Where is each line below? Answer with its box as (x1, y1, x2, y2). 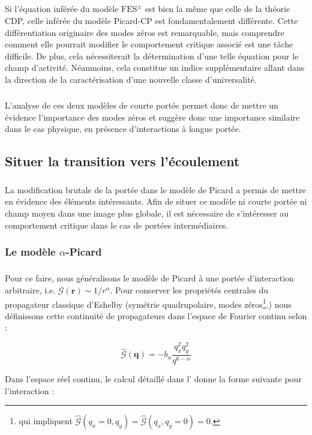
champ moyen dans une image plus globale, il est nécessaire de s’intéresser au (5, 207, 289, 220)
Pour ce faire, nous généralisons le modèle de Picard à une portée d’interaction (5, 272, 294, 284)
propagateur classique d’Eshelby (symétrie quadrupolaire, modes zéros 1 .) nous (5, 296, 292, 310)
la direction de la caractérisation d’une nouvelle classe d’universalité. (5, 73, 257, 85)
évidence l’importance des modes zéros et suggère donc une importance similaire (5, 110, 300, 123)
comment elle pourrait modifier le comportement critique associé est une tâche (5, 38, 293, 50)
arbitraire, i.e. (5, 284, 56, 296)
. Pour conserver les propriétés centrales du (110, 284, 269, 296)
